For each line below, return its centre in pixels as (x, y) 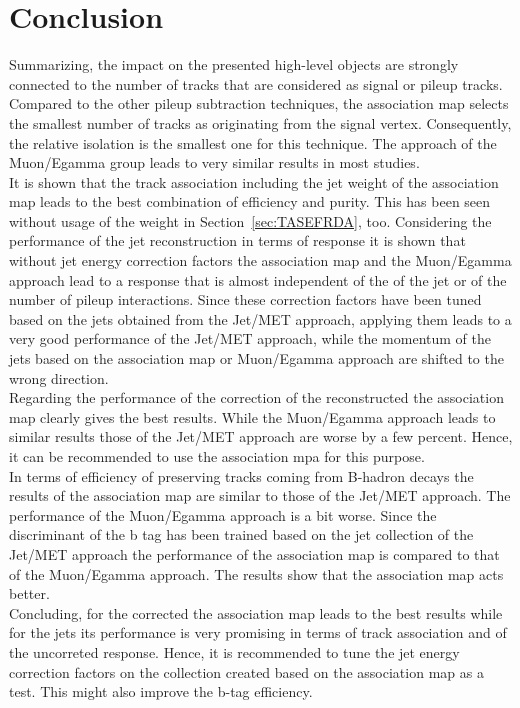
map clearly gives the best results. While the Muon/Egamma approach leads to (252, 416)
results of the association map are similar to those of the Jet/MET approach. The (260, 495)
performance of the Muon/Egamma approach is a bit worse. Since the (223, 514)
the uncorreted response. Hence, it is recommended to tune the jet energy (234, 651)
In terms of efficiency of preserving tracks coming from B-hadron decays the (241, 475)
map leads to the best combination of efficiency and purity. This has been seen (250, 201)
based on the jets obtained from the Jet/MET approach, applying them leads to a (260, 318)
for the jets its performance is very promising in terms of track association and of (258, 632)
